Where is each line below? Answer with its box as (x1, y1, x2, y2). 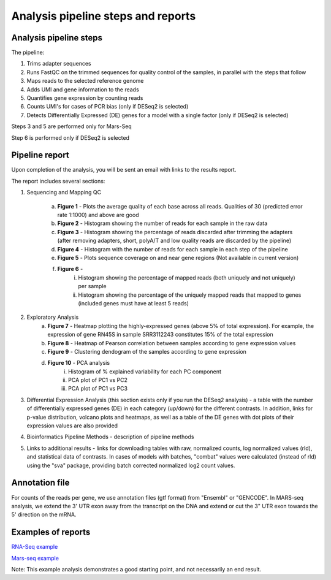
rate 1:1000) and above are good (57, 212, 139, 219)
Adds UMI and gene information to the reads (26, 86, 139, 93)
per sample (78, 283, 107, 290)
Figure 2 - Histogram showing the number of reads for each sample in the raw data (57, 219, 268, 227)
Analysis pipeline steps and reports (11, 9, 196, 23)
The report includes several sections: (11, 177, 105, 185)
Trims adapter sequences (26, 60, 91, 67)
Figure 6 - (57, 265, 83, 273)
